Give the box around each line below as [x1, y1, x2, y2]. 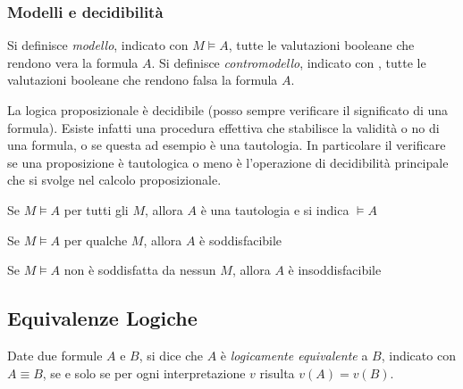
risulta [259, 363, 295, 382]
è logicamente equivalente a [220, 345, 368, 364]
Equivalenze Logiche [7, 304, 198, 332]
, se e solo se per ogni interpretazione [42, 363, 246, 382]
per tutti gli [63, 200, 129, 219]
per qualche [63, 230, 128, 249]
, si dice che [139, 345, 203, 364]
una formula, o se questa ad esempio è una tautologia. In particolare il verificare [7, 136, 446, 154]
